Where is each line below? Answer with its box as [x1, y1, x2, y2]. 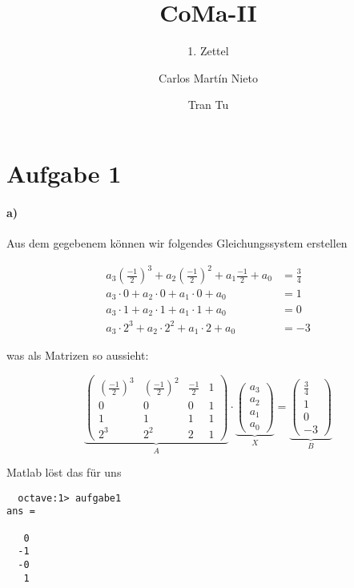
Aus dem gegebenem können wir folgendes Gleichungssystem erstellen [6, 234, 348, 251]
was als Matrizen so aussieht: [6, 346, 149, 363]
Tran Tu [187, 96, 229, 113]
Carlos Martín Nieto [159, 69, 258, 86]
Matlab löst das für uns [6, 464, 122, 481]
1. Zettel [187, 42, 229, 59]
